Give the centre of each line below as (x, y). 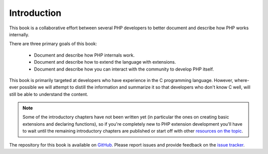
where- (242, 80)
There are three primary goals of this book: (53, 44)
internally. (19, 34)
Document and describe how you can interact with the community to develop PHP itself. (124, 69)
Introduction (35, 13)
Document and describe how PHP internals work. (84, 55)
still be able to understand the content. (49, 94)
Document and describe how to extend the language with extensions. (105, 62)
